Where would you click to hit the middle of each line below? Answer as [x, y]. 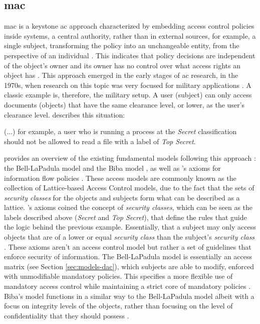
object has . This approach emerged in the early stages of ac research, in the [121, 75]
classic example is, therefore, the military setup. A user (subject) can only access [128, 95]
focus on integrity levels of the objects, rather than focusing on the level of [118, 306]
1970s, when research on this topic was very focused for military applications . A [128, 85]
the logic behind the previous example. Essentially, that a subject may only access [130, 227]
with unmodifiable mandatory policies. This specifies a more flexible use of [118, 276]
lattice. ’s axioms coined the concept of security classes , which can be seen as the [128, 207]
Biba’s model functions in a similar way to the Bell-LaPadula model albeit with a [129, 296]
